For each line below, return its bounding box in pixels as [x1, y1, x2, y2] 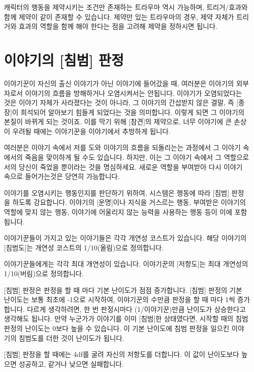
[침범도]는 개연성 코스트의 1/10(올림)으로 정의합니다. [4, 242, 164, 252]
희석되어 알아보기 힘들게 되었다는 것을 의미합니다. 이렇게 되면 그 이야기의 [21, 107, 245, 117]
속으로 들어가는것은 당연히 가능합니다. [4, 171, 120, 181]
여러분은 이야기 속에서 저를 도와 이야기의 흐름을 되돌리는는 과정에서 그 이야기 [4, 142, 241, 153]
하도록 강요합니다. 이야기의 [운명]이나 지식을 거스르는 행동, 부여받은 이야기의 [12, 197, 246, 207]
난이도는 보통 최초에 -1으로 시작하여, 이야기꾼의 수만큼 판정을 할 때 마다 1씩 [4, 294, 235, 305]
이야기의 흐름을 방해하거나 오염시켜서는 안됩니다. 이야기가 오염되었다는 [25, 88, 242, 98]
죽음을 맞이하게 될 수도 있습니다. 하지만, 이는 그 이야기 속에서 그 [25, 152, 222, 162]
